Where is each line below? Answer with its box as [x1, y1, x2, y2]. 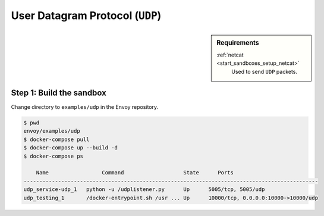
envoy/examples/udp [23, 128, 80, 134]
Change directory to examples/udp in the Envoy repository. [11, 104, 159, 111]
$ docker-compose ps [23, 152, 83, 159]
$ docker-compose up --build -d [23, 145, 118, 151]
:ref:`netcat [216, 51, 244, 58]
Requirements [216, 39, 259, 47]
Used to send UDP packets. [231, 68, 297, 75]
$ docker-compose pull [23, 136, 90, 143]
